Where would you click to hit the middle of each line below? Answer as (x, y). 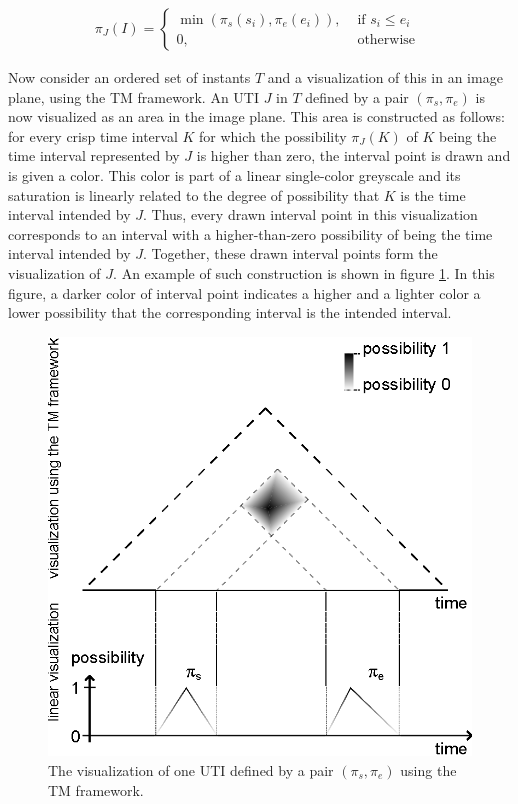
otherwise (386, 39)
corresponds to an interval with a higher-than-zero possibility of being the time (250, 233)
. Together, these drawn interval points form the (290, 253)
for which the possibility (273, 135)
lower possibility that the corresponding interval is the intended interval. (230, 312)
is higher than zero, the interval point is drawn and (353, 155)
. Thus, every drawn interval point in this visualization (310, 214)
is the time (433, 194)
